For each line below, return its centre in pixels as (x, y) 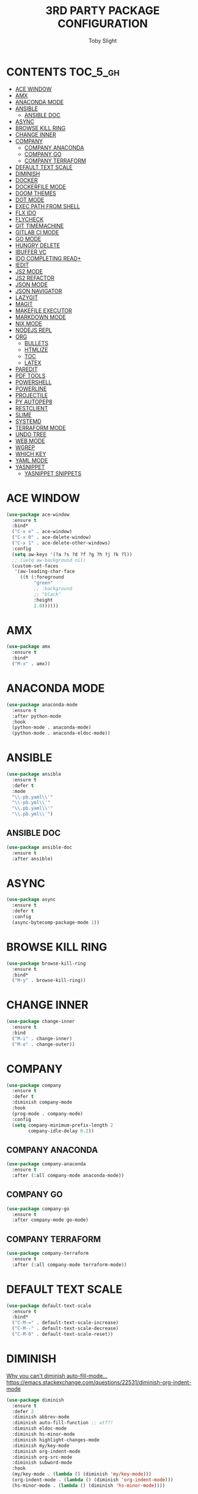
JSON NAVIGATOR (38, 291)
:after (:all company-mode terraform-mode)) (69, 1265)
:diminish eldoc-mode (39, 1429)
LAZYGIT (27, 297)
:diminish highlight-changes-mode (56, 1440)
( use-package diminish (35, 1400)
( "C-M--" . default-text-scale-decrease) (65, 1328)
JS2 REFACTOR (35, 278)
